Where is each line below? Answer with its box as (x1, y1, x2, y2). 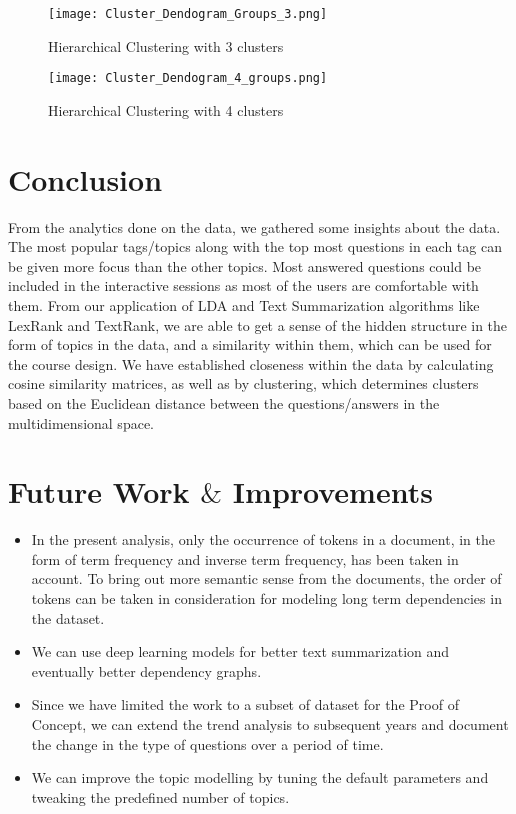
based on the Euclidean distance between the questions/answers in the (8, 392, 440, 413)
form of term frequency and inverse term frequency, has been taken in (31, 548, 459, 569)
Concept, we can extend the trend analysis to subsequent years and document (31, 714, 509, 735)
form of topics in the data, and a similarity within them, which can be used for (8, 334, 492, 355)
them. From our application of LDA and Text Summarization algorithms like (8, 295, 480, 315)
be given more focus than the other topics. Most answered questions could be (8, 255, 482, 276)
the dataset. (31, 607, 105, 628)
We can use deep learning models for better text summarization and (31, 641, 450, 662)
